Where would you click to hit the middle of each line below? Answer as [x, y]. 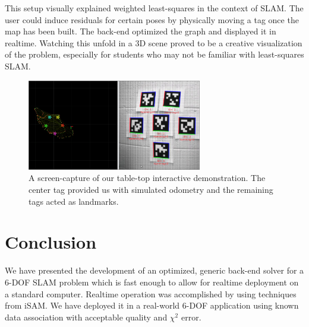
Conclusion [51, 242]
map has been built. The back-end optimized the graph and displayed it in [141, 31]
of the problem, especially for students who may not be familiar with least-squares [154, 54]
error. [191, 317]
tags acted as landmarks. [74, 201]
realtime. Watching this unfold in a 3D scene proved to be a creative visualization [154, 42]
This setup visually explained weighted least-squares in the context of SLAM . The [154, 8]
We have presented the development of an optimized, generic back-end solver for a [154, 270]
